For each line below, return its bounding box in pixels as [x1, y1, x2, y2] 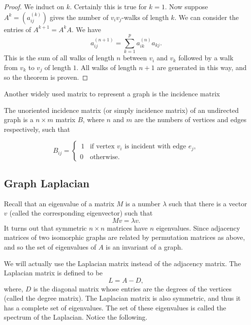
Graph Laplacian [4, 175, 90, 190]
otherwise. [90, 153, 120, 161]
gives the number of [50, 12, 109, 22]
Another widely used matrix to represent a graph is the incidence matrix [4, 88, 220, 98]
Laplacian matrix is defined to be [4, 268, 103, 278]
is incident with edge [124, 143, 186, 150]
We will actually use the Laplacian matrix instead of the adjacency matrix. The [4, 258, 241, 268]
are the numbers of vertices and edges [134, 114, 247, 125]
